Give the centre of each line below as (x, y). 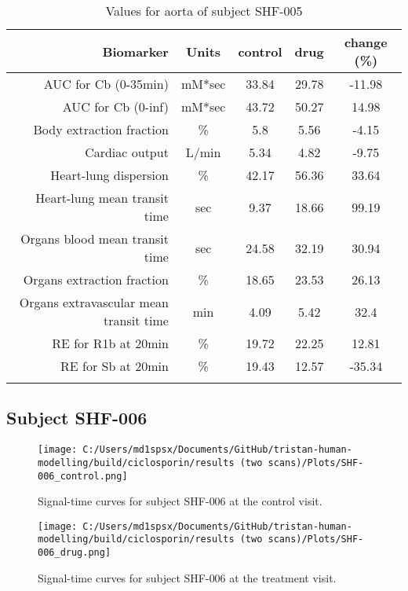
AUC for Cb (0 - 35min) (106, 84)
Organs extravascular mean (94, 302)
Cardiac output (127, 152)
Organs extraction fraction (96, 279)
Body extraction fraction (101, 129)
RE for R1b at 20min (110, 343)
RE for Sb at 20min (115, 366)
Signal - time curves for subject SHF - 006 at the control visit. (180, 501)
